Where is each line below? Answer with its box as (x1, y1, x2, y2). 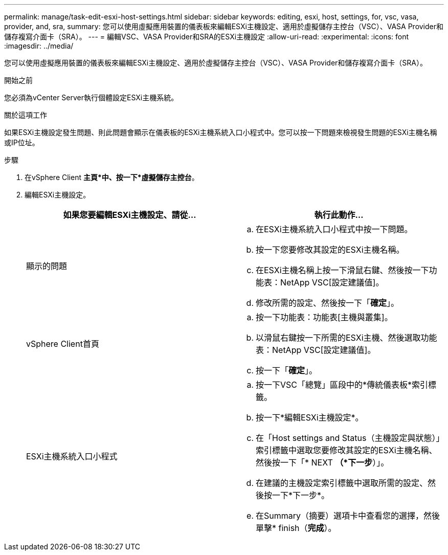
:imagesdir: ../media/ (4, 41, 74, 50)
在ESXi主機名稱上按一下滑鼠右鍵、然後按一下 (256, 265, 429, 275)
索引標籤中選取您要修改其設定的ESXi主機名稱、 (256, 445, 437, 455)
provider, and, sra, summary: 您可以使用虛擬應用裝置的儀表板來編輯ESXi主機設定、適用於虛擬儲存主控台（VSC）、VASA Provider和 (4, 22, 444, 31)
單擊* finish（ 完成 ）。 (256, 523, 337, 533)
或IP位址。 (4, 138, 39, 147)
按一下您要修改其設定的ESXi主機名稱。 (256, 245, 405, 255)
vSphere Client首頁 (26, 339, 99, 349)
